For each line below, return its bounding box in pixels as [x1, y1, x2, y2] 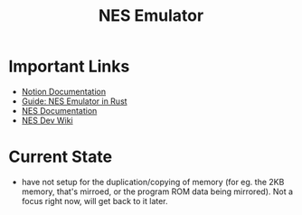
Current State [8, 146, 113, 167]
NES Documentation [21, 105, 98, 116]
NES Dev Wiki [21, 115, 73, 126]
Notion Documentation [21, 86, 106, 97]
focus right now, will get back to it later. [21, 195, 168, 206]
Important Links [8, 56, 130, 77]
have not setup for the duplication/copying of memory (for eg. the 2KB [21, 176, 285, 187]
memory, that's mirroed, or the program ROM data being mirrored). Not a [21, 186, 294, 197]
